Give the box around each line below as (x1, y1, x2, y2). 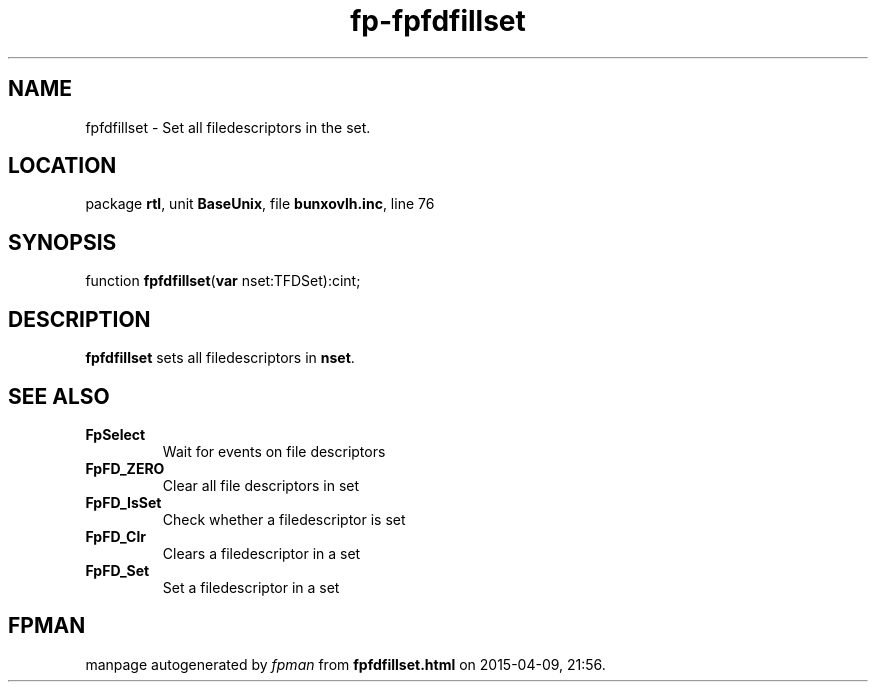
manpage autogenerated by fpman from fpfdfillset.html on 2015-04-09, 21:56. (85, 655, 606, 673)
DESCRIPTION (8, 306, 151, 332)
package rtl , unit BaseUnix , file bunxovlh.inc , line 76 (85, 195, 435, 213)
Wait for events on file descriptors (162, 442, 386, 460)
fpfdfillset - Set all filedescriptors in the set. (85, 118, 371, 136)
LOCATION (8, 153, 117, 179)
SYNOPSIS (8, 229, 117, 255)
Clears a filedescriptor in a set (162, 544, 361, 562)
